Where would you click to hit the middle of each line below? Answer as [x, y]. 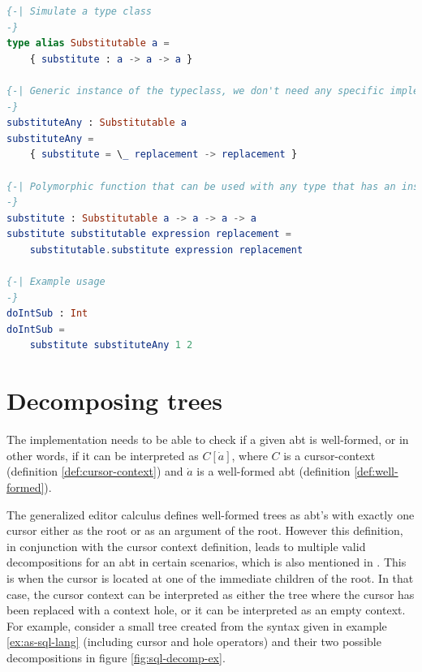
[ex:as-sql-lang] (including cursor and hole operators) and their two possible [194, 642]
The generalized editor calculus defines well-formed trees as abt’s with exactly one [211, 514]
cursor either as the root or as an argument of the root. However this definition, [205, 530]
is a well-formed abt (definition [273, 471]
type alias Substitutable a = [88, 43]
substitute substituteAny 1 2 [111, 345]
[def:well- [376, 471]
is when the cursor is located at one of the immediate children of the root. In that [210, 577]
